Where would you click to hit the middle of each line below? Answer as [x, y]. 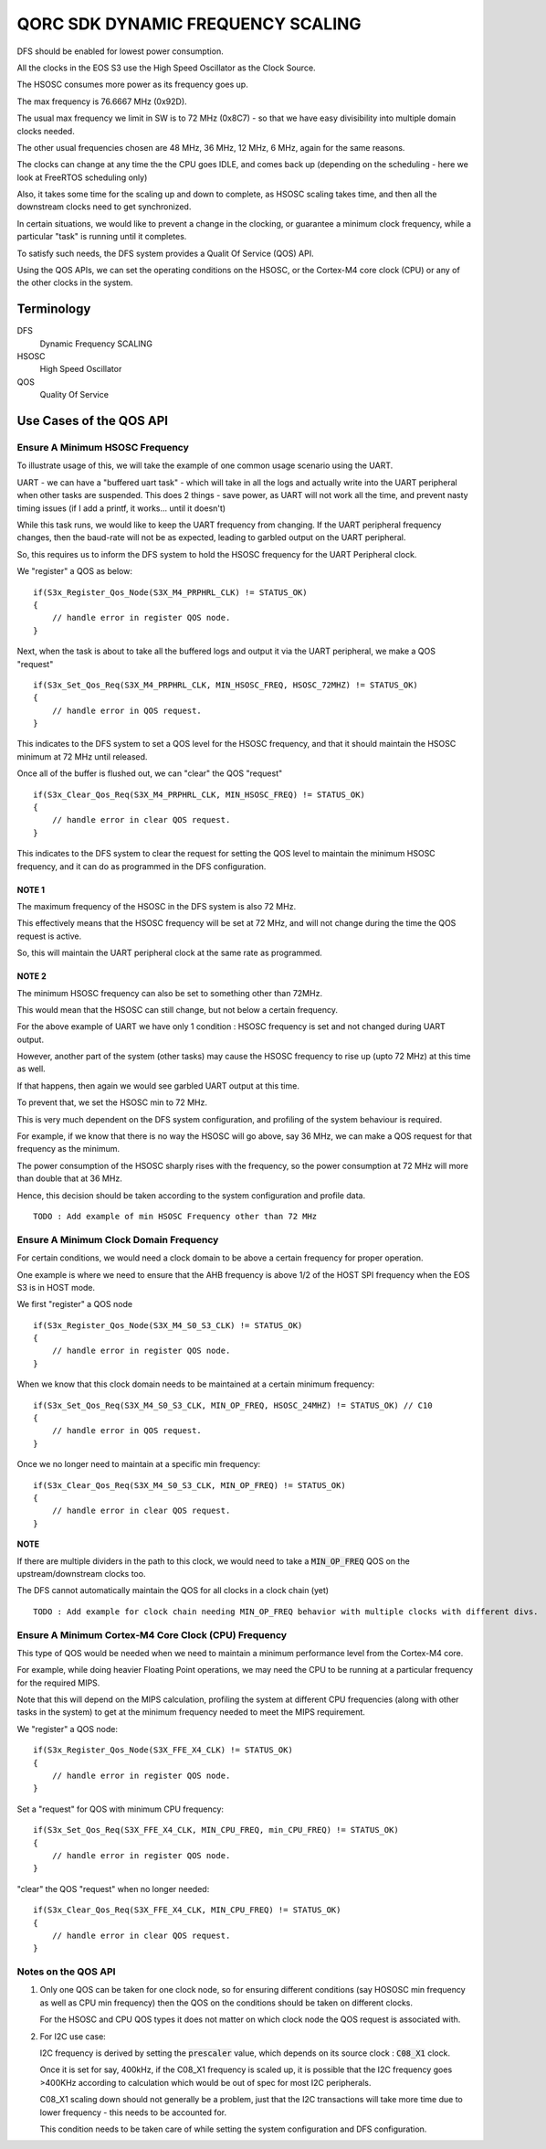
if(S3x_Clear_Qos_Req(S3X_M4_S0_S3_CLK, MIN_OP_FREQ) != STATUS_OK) [189, 1485]
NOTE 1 [31, 889]
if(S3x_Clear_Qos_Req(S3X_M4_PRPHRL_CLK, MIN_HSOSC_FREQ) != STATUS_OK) [199, 794]
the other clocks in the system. [75, 282]
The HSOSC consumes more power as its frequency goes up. [132, 85]
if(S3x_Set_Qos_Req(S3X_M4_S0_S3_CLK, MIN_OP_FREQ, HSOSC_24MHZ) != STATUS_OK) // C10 [233, 1405]
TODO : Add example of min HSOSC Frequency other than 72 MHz [175, 1216]
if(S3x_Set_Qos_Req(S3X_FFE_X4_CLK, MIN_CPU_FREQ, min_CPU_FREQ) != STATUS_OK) [216, 1830]
